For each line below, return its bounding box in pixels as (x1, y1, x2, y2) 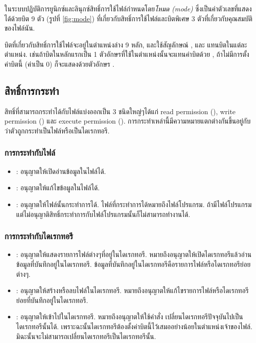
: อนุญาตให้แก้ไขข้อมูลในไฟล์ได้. (16, 182, 100, 193)
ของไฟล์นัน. (4, 23, 35, 33)
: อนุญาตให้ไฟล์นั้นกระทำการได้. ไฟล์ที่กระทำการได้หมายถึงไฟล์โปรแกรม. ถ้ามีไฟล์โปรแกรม (16, 199, 252, 209)
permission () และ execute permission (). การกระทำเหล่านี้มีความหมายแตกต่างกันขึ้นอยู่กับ (4, 116, 251, 126)
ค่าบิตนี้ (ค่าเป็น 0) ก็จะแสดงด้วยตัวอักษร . (4, 58, 115, 69)
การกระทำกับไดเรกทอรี (4, 230, 73, 242)
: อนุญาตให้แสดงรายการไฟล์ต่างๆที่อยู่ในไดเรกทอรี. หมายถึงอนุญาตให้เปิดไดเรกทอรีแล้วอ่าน (16, 249, 252, 259)
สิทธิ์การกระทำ (4, 83, 59, 98)
